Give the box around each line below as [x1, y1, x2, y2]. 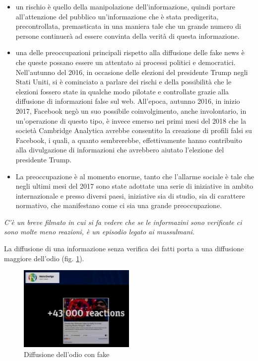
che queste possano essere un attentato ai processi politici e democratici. [15, 57, 236, 67]
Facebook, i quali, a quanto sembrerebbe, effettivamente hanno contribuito [15, 135, 242, 145]
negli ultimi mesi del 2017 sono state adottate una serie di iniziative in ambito [15, 181, 254, 191]
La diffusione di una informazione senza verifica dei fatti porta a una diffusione [4, 243, 244, 254]
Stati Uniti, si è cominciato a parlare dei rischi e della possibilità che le [15, 76, 232, 87]
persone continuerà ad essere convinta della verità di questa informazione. [15, 30, 240, 41]
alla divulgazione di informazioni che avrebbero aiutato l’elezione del [15, 144, 224, 155]
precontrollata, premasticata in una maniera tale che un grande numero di [15, 21, 241, 31]
